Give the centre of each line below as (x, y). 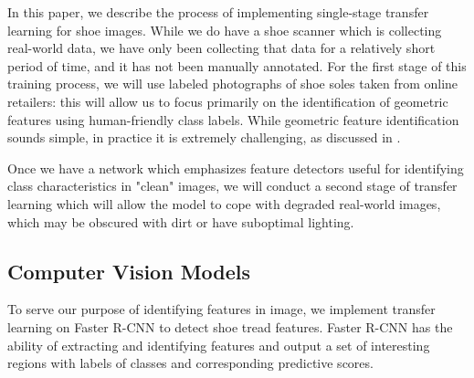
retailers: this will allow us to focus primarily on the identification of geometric (228, 101)
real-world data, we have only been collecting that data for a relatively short (221, 48)
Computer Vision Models (129, 271)
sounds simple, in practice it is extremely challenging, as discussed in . (204, 137)
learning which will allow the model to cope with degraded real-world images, (224, 203)
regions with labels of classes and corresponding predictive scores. (190, 363)
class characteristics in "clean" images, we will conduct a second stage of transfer (232, 186)
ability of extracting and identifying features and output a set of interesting (219, 345)
